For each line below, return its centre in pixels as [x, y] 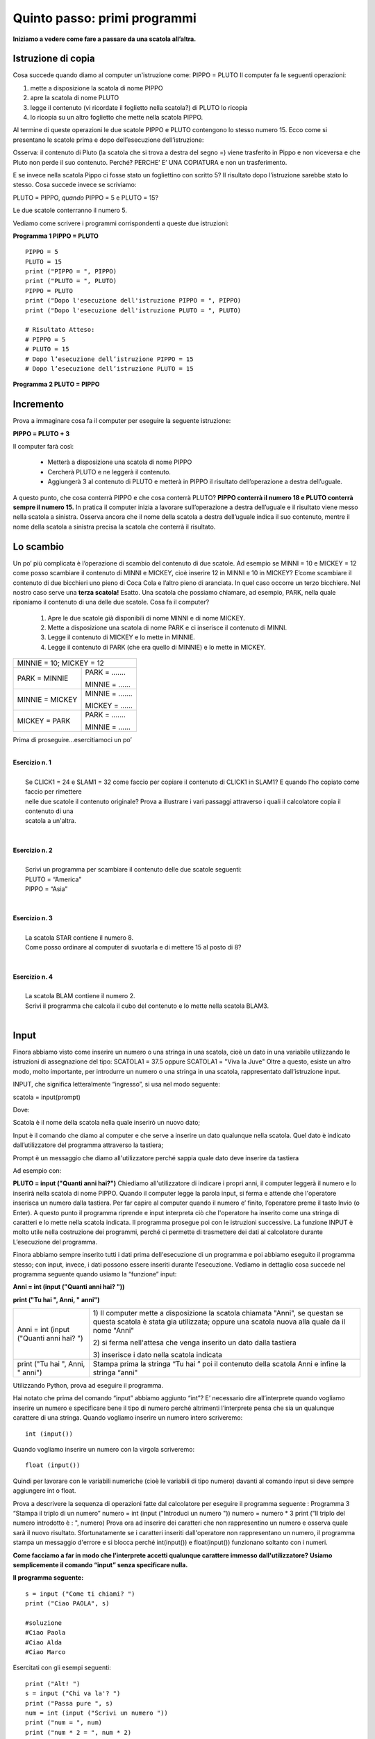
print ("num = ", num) [64, 1723]
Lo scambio [39, 546]
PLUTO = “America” [53, 879]
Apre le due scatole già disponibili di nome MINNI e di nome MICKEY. [147, 618]
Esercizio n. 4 [33, 977]
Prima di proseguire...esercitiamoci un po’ [72, 740]
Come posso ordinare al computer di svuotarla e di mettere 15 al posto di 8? [133, 947]
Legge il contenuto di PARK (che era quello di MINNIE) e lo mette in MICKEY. [157, 647]
